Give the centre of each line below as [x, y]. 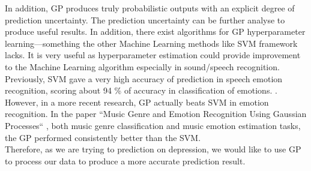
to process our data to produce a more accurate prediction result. [125, 160]
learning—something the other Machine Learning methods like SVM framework [151, 43]
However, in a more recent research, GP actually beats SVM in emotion [137, 102]
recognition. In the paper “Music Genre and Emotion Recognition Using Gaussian [156, 114]
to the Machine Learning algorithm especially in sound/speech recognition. [142, 66]
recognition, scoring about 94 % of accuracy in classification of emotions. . [141, 90]
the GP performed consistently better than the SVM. [103, 137]
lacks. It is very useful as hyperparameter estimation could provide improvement [153, 55]
